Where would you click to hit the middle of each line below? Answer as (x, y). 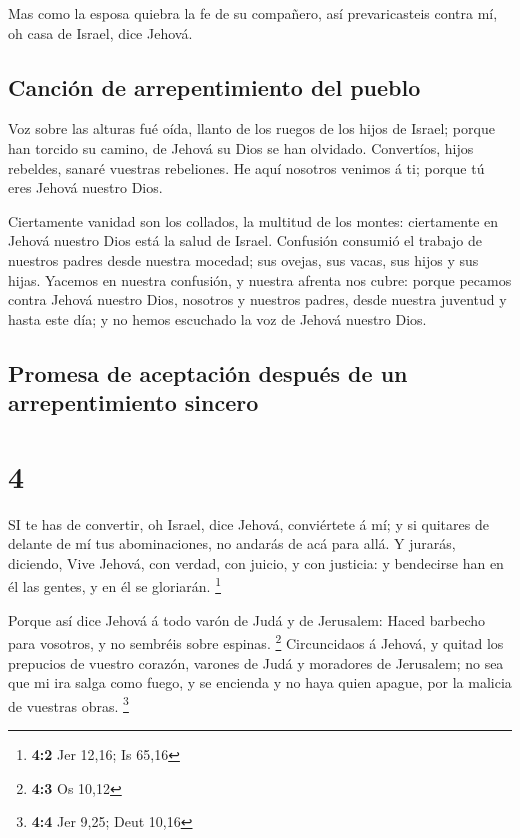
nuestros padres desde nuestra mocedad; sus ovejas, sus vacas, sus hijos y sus (243, 259)
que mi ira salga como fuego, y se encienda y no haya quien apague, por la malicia (260, 682)
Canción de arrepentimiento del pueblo (214, 86)
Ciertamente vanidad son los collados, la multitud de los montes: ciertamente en (253, 220)
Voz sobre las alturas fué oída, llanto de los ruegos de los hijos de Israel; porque (251, 128)
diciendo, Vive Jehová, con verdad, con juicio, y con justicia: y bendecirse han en (256, 562)
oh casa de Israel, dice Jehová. (100, 32)
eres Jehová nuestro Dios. (85, 187)
